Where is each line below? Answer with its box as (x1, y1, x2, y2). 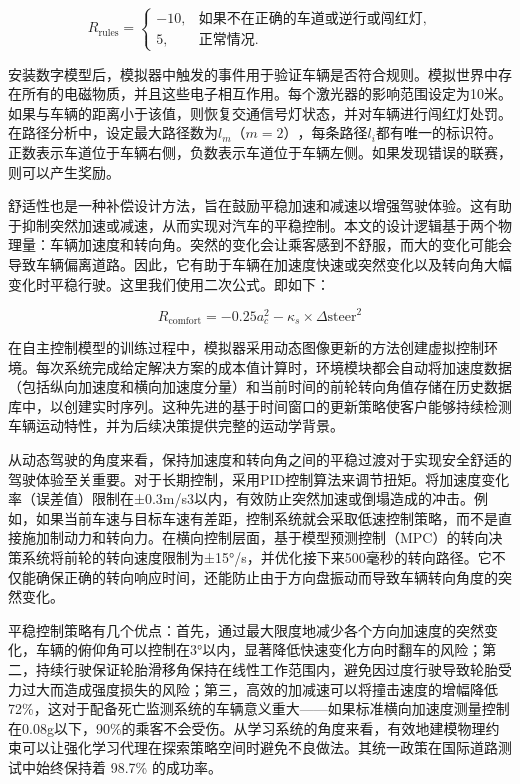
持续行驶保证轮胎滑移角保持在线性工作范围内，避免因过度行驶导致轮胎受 (35, 658, 512, 679)
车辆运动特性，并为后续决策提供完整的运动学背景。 (8, 415, 344, 436)
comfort (168, 316, 202, 327)
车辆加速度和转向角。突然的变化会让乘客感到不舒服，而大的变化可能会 (49, 234, 512, 255)
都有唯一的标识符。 (375, 122, 502, 143)
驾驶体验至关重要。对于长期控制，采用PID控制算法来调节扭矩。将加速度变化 (8, 468, 510, 489)
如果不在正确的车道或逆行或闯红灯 (198, 12, 423, 27)
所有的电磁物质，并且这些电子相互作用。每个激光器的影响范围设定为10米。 (21, 83, 512, 104)
